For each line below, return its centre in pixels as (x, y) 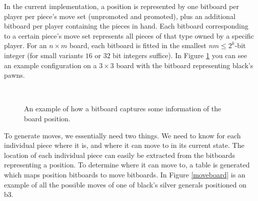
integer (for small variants (44, 55)
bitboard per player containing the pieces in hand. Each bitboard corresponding (126, 26)
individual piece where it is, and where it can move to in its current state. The (124, 145)
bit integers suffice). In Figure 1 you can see (180, 55)
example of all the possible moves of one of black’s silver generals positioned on (125, 184)
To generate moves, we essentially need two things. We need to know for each (122, 135)
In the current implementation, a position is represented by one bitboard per (121, 6)
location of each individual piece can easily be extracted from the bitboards (119, 155)
